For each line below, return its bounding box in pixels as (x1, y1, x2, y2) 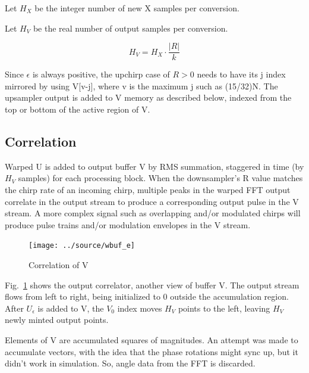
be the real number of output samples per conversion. (33, 21, 228, 34)
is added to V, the (37, 301, 104, 314)
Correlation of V (29, 259, 89, 271)
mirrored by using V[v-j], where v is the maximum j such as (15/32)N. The (5, 79, 278, 92)
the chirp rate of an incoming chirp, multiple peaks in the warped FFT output (5, 184, 291, 196)
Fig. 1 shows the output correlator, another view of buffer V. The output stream (5, 278, 299, 291)
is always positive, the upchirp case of (32, 68, 170, 80)
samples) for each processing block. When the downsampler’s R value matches (18, 172, 303, 184)
